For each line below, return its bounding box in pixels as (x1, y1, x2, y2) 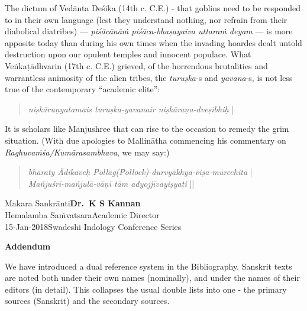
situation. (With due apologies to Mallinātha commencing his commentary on (5, 134, 286, 146)
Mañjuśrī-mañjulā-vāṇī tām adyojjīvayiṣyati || (28, 177, 195, 189)
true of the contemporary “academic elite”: (5, 83, 160, 95)
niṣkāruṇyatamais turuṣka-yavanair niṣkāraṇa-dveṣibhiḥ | (28, 102, 234, 115)
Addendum (5, 240, 51, 252)
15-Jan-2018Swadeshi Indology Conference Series (5, 220, 182, 232)
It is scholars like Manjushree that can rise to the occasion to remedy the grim (5, 122, 289, 135)
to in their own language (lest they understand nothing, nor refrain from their (5, 13, 287, 25)
